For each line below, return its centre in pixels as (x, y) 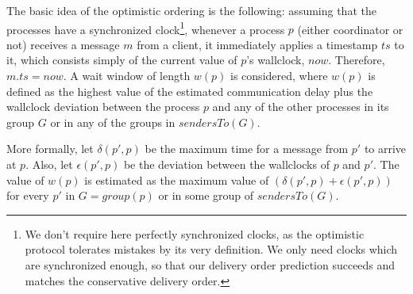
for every (28, 195)
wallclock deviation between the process (103, 107)
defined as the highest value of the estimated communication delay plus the (190, 91)
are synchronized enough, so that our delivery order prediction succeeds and (210, 264)
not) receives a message (63, 44)
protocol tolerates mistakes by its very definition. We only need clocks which (211, 249)
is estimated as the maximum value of (177, 179)
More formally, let (50, 149)
